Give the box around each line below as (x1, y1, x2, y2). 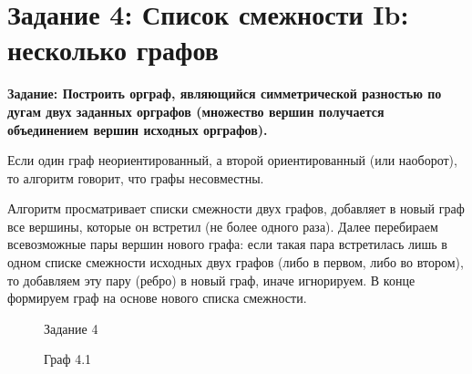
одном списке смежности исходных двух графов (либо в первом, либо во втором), (7, 253, 464, 272)
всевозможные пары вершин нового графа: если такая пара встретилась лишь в (7, 234, 447, 254)
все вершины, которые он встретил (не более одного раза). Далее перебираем (7, 216, 438, 235)
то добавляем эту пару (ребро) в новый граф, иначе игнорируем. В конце (7, 270, 416, 289)
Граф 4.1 (44, 349, 92, 369)
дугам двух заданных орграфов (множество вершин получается (7, 101, 385, 120)
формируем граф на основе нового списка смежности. (7, 288, 307, 307)
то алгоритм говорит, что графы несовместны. (7, 168, 264, 187)
